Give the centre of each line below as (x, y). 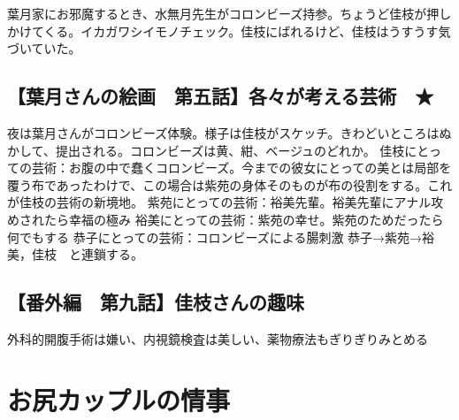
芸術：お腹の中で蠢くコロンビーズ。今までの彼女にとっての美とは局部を (241, 168)
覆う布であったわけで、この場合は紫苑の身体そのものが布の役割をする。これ (230, 184)
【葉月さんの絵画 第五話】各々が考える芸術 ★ (221, 96)
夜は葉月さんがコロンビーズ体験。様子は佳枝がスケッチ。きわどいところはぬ (229, 132)
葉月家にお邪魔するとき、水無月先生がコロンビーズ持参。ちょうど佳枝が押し (229, 13)
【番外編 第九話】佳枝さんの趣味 (156, 302)
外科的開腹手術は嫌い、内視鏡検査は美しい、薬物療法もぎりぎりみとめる (218, 338)
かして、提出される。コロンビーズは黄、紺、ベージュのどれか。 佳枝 (206, 150)
